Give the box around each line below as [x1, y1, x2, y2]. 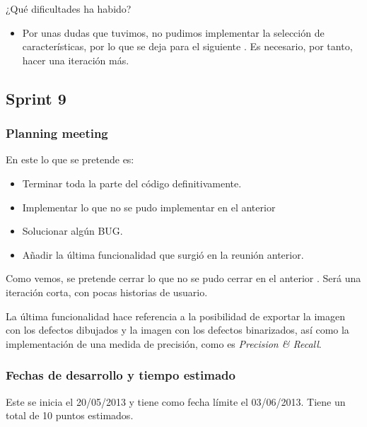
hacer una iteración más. [22, 52, 129, 67]
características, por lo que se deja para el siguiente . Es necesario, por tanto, [22, 39, 353, 54]
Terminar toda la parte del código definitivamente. [22, 175, 242, 190]
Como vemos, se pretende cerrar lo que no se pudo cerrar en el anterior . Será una [6, 271, 361, 286]
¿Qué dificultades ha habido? [6, 1, 132, 16]
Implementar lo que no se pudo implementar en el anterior [22, 199, 276, 214]
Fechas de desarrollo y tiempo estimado [6, 366, 235, 384]
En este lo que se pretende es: [6, 152, 134, 167]
